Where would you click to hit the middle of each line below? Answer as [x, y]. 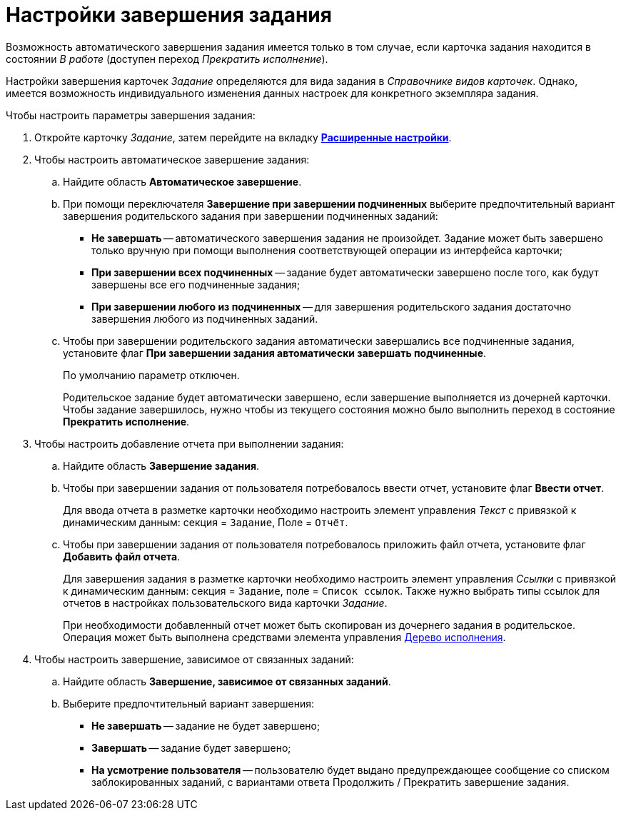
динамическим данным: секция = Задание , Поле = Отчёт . [206, 522]
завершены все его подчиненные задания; [196, 284]
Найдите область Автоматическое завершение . [182, 181]
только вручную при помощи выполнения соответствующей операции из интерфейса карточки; [327, 250]
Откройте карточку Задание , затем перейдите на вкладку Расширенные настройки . [243, 137]
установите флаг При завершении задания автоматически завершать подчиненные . [275, 353]
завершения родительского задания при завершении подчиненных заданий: [251, 216]
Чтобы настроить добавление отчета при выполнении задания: [189, 443]
